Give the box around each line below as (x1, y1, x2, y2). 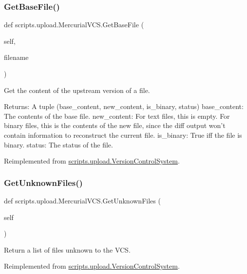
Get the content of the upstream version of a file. (4, 85, 150, 95)
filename (4, 52, 29, 62)
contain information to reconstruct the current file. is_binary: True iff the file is (4, 129, 242, 140)
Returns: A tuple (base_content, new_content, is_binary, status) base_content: (4, 101, 244, 111)
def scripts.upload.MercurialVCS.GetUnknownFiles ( (4, 195, 161, 205)
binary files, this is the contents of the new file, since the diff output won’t (4, 120, 226, 130)
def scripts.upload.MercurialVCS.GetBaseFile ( (4, 19, 144, 30)
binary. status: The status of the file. (4, 139, 113, 149)
